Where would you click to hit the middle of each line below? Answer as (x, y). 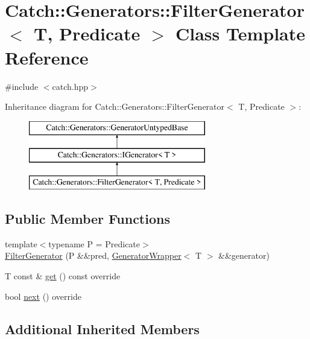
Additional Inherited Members (102, 328)
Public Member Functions (87, 219)
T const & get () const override (63, 276)
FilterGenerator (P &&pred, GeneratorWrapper (93, 255)
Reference (47, 57)
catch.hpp (70, 86)
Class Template (240, 33)
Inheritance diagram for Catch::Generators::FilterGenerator (115, 106)
